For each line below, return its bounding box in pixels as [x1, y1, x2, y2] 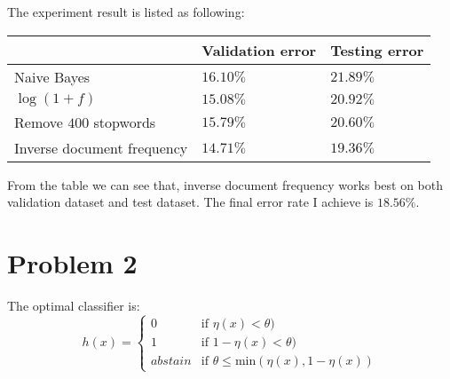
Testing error [330, 39, 424, 60]
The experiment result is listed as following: [7, 3, 245, 20]
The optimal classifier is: [7, 296, 140, 314]
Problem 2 [7, 244, 138, 280]
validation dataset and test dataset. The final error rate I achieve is [7, 193, 374, 211]
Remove [14, 111, 63, 132]
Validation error [201, 39, 317, 60]
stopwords [93, 111, 156, 132]
